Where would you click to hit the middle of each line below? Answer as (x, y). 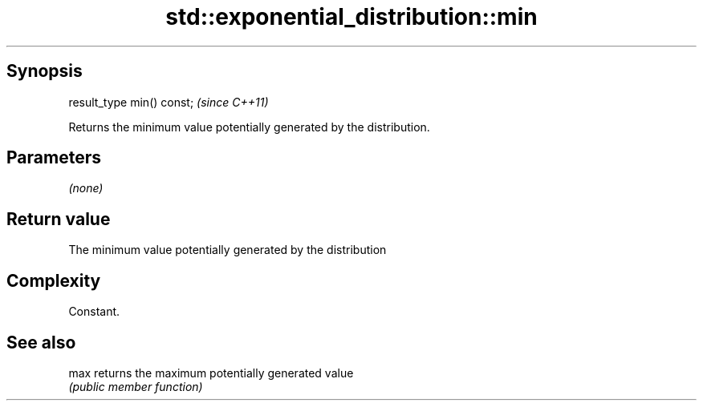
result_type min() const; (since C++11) (169, 102)
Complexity (54, 280)
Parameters (54, 158)
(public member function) (136, 386)
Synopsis (45, 71)
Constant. (94, 312)
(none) (86, 188)
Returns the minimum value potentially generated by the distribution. (249, 127)
